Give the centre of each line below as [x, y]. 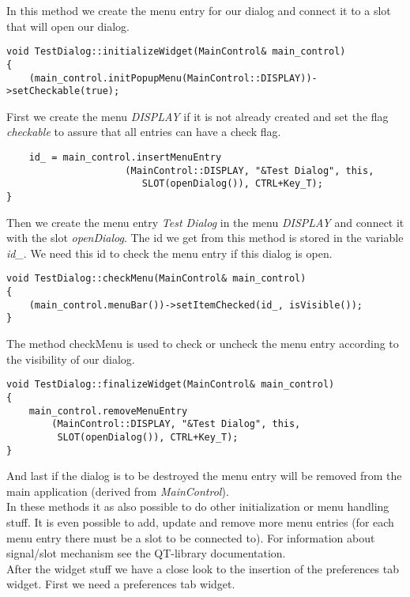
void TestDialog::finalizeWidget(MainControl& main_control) [171, 385]
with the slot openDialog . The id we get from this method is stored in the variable [205, 238]
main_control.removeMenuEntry [108, 411]
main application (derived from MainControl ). [118, 491]
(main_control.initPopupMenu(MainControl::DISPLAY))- [173, 78]
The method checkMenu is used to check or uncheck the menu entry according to [203, 344]
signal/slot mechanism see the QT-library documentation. [146, 553]
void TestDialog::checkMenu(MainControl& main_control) [156, 279]
